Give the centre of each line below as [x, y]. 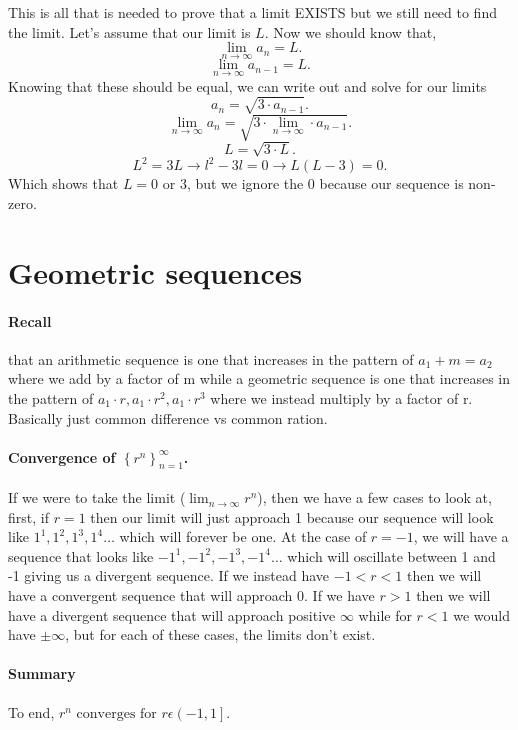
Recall [30, 320]
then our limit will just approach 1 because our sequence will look [292, 516]
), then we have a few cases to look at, [374, 497]
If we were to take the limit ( [97, 497]
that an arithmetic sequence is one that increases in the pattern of [211, 358]
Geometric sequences [155, 271]
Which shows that [63, 183]
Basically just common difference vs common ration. [168, 417]
